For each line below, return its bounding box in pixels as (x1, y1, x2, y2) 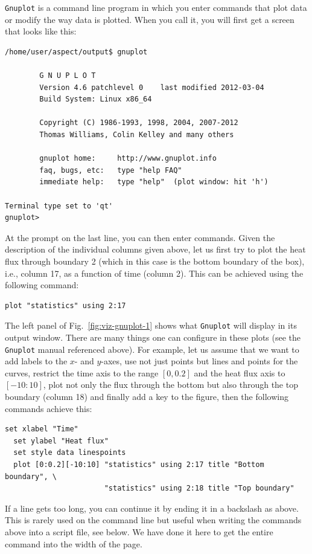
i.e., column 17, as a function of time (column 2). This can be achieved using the (5, 266, 304, 279)
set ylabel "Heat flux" (13, 436, 109, 445)
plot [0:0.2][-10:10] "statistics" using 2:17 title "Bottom (13, 460, 264, 469)
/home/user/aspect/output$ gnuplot (5, 47, 148, 56)
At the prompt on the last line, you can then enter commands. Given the (5, 231, 275, 243)
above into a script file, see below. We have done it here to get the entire (5, 525, 273, 538)
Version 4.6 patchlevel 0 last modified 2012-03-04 (39, 83, 264, 92)
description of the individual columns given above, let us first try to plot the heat (5, 243, 306, 256)
